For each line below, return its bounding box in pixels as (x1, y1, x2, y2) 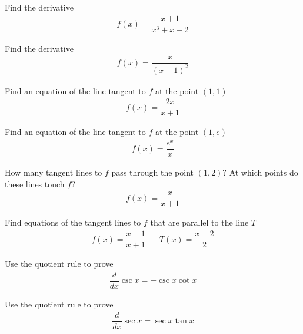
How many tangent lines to (5, 166, 102, 178)
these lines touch (5, 177, 65, 190)
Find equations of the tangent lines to (5, 216, 141, 229)
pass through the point (111, 166, 194, 178)
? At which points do (222, 166, 298, 178)
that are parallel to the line (150, 216, 249, 229)
